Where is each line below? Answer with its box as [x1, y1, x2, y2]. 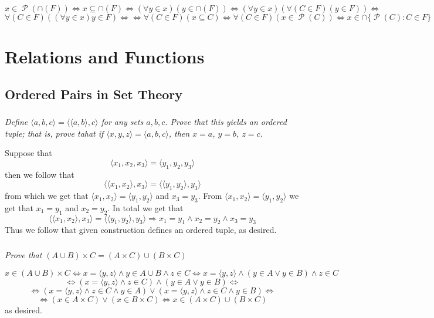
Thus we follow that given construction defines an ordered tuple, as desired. [5, 224, 277, 236]
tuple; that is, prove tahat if [5, 127, 104, 139]
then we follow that [5, 168, 74, 180]
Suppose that [5, 147, 52, 159]
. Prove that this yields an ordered [165, 116, 287, 128]
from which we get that [5, 190, 89, 202]
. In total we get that [107, 201, 184, 214]
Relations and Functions [5, 45, 205, 69]
